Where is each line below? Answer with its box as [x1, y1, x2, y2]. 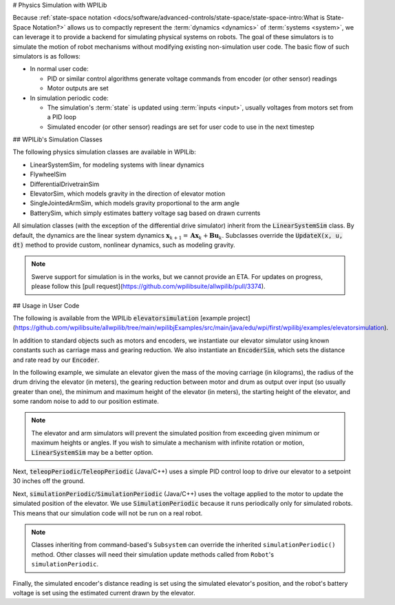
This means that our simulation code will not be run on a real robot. [12, 509, 203, 517]
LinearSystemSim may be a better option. [31, 448, 154, 456]
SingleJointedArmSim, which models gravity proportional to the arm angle [30, 199, 240, 207]
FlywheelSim [30, 170, 67, 178]
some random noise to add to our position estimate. [12, 397, 160, 406]
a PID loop [47, 113, 77, 121]
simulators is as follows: [12, 52, 81, 60]
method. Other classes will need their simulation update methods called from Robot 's [31, 550, 275, 558]
